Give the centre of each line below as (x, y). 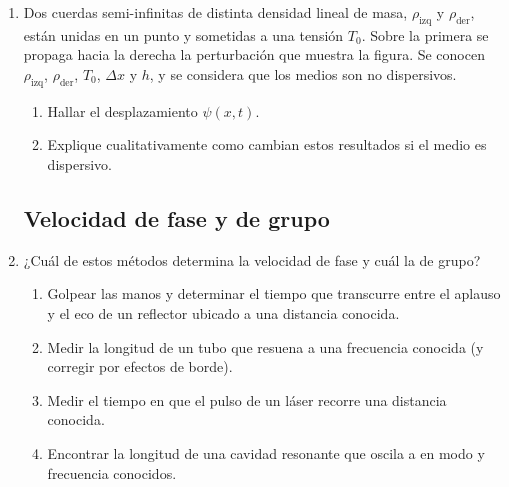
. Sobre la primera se (425, 34)
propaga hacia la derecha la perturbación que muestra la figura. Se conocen (254, 54)
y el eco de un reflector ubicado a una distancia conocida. (223, 312)
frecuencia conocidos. (112, 472)
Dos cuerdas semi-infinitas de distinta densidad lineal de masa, (215, 12)
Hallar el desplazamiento (122, 110)
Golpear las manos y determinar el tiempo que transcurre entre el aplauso (274, 293)
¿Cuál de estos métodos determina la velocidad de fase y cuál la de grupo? (252, 259)
